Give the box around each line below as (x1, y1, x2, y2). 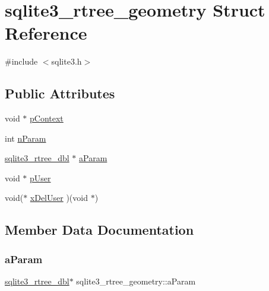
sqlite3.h (51, 55, 82, 68)
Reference (5, 21, 87, 45)
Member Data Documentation (5, 220, 194, 239)
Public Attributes (5, 84, 115, 103)
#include (5, 55, 38, 68)
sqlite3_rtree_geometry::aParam (76, 275, 196, 287)
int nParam (5, 132, 46, 144)
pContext (30, 112, 64, 124)
